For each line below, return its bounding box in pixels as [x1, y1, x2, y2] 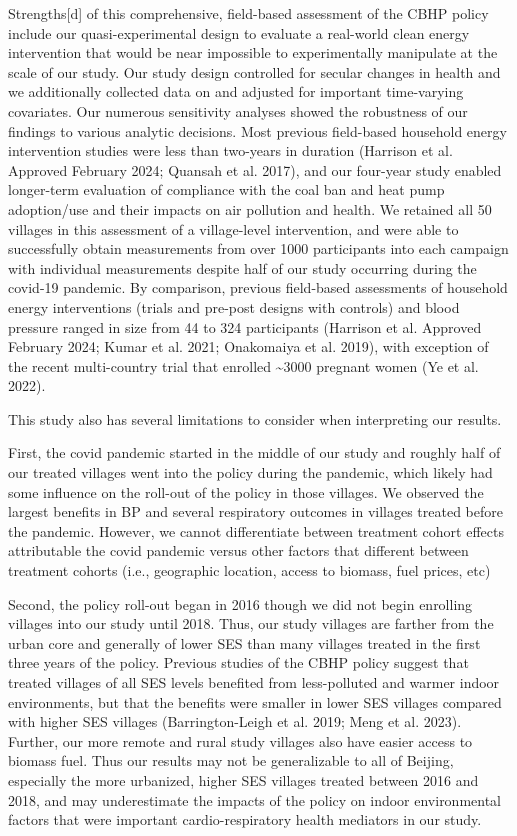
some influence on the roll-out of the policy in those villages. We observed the [8, 481, 484, 502]
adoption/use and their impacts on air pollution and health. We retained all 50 [8, 198, 492, 219]
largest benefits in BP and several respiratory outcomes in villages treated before [8, 501, 503, 522]
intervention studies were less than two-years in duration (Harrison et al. [8, 140, 453, 161]
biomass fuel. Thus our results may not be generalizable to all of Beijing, [8, 750, 454, 771]
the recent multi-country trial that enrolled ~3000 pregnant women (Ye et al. [8, 355, 479, 376]
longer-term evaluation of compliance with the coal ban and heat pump [8, 179, 445, 200]
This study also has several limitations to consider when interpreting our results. [8, 408, 502, 429]
